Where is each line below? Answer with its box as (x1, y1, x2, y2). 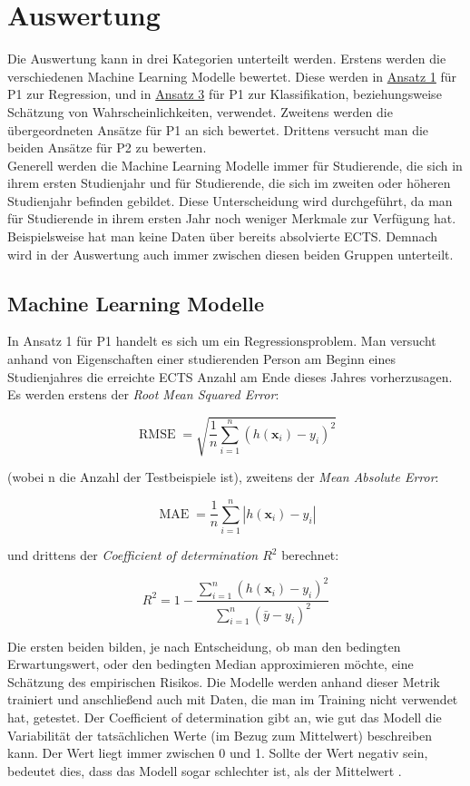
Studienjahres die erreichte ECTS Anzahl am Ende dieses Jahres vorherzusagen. (7, 367, 453, 386)
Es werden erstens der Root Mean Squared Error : (7, 385, 279, 404)
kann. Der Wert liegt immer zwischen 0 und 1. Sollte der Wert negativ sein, (7, 743, 428, 762)
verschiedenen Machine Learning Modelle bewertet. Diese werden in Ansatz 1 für (7, 66, 457, 85)
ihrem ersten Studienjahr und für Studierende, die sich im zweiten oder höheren (7, 173, 451, 192)
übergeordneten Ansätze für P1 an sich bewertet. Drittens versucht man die (7, 120, 429, 139)
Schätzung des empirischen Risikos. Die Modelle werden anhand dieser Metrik (7, 672, 440, 691)
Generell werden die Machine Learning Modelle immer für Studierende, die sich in (7, 155, 463, 174)
